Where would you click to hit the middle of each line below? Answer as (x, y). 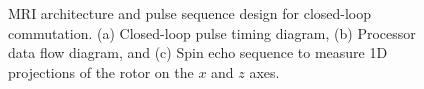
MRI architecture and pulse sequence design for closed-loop (190, 13)
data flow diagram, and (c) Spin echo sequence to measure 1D (198, 52)
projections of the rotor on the (101, 71)
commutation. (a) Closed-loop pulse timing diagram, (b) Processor (212, 32)
